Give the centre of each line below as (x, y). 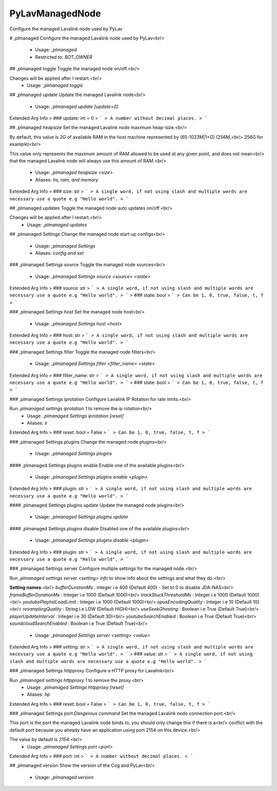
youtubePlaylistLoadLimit (49, 602)
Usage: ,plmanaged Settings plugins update (82, 517)
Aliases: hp (39, 694)
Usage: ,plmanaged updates (57, 225)
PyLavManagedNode (55, 13)
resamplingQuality (42, 609)
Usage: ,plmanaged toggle (55, 85)
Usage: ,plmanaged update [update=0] (77, 106)
